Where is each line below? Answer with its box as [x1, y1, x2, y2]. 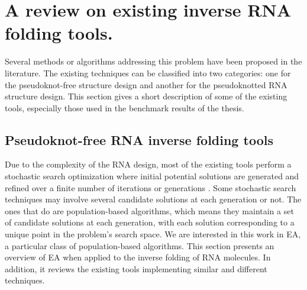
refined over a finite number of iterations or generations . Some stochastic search [5, 181, 296, 194]
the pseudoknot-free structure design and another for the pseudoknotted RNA [5, 78, 287, 91]
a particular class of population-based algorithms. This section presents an [5, 239, 274, 252]
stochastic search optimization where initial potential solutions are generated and [5, 170, 299, 182]
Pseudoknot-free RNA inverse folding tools [5, 130, 273, 149]
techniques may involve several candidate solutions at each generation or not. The [5, 193, 302, 205]
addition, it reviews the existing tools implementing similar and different [5, 262, 267, 275]
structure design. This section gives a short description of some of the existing [5, 90, 287, 102]
